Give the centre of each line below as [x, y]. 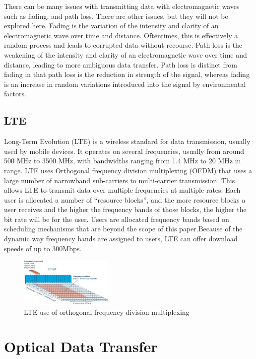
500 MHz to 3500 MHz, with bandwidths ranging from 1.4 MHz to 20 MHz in [123, 161]
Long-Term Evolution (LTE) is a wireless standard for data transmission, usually [127, 141]
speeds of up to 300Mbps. [43, 248]
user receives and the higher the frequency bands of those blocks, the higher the [125, 209]
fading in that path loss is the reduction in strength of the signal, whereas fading [127, 74]
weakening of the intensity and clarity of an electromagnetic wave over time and [126, 54]
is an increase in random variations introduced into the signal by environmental [125, 84]
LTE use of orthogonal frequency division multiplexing [107, 312]
